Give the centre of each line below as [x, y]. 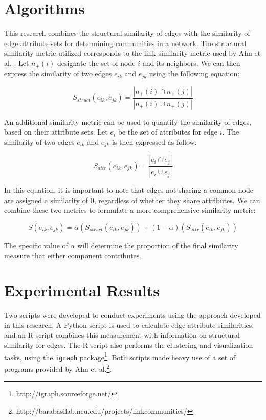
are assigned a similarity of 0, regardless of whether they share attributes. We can [132, 200]
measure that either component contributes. [73, 255]
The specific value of [36, 245]
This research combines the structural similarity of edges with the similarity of [127, 33]
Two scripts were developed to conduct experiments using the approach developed [132, 315]
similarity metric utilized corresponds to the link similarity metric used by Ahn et [132, 53]
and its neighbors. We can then [191, 63]
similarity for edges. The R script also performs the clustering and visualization [129, 345]
